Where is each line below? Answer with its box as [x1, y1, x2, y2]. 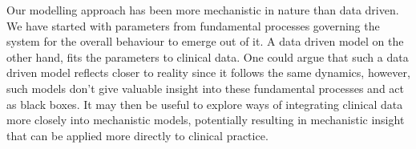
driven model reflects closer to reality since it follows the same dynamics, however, [6, 64, 410, 81]
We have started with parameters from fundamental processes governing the [6, 17, 380, 34]
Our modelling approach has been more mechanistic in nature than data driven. [6, 2, 399, 18]
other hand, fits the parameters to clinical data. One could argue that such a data [6, 48, 409, 65]
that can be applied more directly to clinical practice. [6, 127, 269, 143]
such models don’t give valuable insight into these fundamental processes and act [6, 79, 405, 96]
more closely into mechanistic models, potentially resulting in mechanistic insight [6, 111, 405, 128]
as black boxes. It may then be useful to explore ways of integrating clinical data [6, 95, 403, 112]
